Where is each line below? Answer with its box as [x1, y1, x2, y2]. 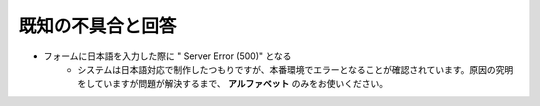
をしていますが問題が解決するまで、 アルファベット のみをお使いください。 [77, 78, 389, 90]
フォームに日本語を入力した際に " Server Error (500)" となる [43, 50, 292, 62]
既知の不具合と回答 [18, 15, 177, 37]
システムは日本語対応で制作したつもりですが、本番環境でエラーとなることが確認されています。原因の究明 [77, 63, 514, 75]
